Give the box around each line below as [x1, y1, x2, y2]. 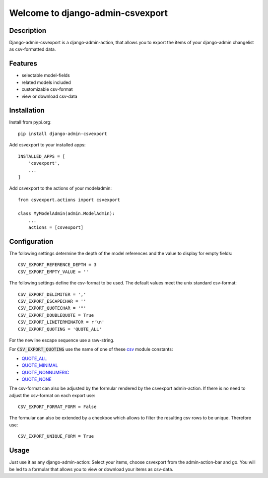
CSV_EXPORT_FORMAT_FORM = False [18, 404, 97, 410]
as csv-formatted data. [9, 46, 56, 52]
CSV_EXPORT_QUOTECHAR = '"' [18, 305, 86, 311]
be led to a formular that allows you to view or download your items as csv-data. [9, 466, 174, 472]
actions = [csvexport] [28, 225, 84, 230]
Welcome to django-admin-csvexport [9, 7, 168, 18]
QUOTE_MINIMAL [21, 362, 58, 368]
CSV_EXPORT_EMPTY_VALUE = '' [18, 269, 89, 274]
